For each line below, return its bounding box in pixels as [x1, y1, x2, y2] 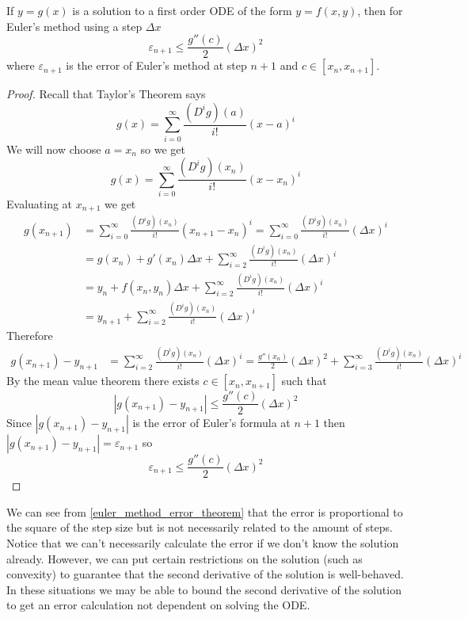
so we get [140, 140, 185, 157]
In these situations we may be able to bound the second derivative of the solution [6, 581, 401, 597]
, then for [357, 2, 403, 18]
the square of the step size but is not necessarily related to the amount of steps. [6, 519, 393, 536]
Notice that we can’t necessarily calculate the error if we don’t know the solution [6, 535, 399, 551]
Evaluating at [6, 195, 73, 212]
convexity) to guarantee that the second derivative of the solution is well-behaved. [6, 566, 404, 582]
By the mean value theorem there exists [6, 372, 200, 389]
